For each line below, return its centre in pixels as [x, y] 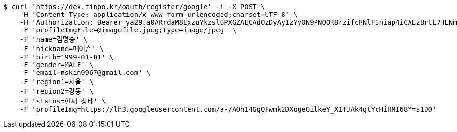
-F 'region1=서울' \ [56, 82]
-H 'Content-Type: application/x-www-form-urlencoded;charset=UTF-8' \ [158, 15]
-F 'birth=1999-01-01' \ [67, 57]
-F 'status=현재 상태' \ [63, 101]
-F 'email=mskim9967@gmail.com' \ [85, 73]
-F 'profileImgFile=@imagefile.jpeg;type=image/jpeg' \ [128, 30]
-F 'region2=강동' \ [56, 91]
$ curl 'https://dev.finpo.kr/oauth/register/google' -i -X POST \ [134, 7]
